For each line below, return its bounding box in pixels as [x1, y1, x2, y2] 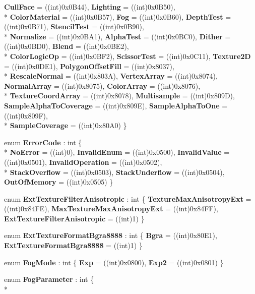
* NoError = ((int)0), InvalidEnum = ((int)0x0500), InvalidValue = [4, 147, 230, 157]
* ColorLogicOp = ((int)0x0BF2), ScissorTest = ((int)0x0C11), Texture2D [4, 50, 251, 61]
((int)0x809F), [4, 110, 48, 121]
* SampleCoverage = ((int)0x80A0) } [4, 120, 127, 131]
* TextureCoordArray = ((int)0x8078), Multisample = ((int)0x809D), [4, 90, 235, 101]
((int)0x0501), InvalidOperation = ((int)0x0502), [4, 156, 162, 167]
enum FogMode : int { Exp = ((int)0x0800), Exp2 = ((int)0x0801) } [4, 257, 224, 267]
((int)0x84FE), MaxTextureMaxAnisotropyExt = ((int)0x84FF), [4, 203, 218, 214]
